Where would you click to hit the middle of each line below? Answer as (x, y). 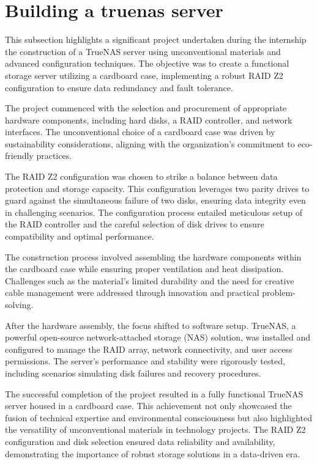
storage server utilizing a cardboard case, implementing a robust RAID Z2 (144, 75)
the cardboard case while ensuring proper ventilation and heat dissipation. (144, 269)
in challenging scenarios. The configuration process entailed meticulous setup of (154, 212)
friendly (19, 156)
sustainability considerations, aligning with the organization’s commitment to (150, 143)
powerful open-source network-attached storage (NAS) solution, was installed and (158, 337)
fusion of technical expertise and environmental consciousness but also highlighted (158, 417)
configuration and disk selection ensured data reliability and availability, (140, 441)
